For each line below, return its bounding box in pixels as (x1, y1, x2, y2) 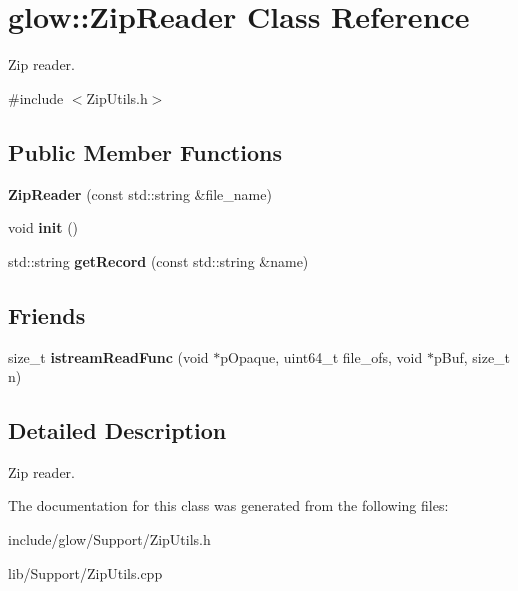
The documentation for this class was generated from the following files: (8, 495, 449, 516)
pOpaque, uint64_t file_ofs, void (220, 346, 423, 367)
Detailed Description (8, 415, 227, 446)
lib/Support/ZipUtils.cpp (8, 562, 163, 583)
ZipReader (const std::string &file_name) (8, 183, 272, 204)
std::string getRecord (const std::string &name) (8, 250, 309, 271)
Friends (8, 299, 86, 330)
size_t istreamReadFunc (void (8, 346, 209, 367)
